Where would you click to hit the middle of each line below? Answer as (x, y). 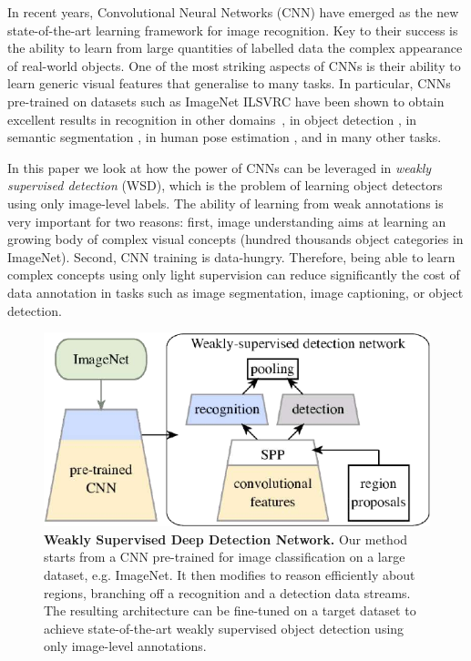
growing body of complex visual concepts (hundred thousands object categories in (235, 239)
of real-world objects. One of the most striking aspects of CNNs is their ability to (234, 65)
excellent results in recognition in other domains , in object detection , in (212, 119)
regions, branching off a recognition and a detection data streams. (227, 592)
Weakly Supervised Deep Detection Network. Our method (226, 539)
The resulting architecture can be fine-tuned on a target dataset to (230, 610)
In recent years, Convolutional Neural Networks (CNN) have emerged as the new (233, 12)
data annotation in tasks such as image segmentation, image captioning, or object (235, 292)
